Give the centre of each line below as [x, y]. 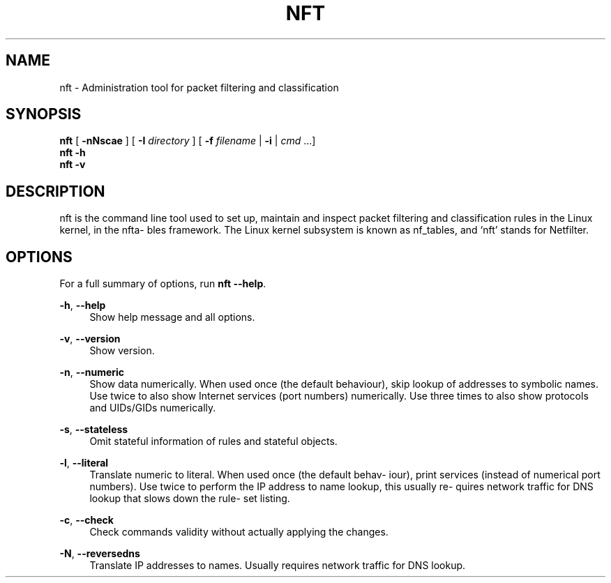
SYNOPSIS [44, 114]
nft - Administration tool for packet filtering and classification [199, 87]
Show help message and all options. [172, 317]
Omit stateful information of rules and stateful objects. [213, 441]
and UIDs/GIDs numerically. [153, 408]
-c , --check [86, 520]
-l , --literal [84, 463]
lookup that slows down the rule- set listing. [190, 499]
